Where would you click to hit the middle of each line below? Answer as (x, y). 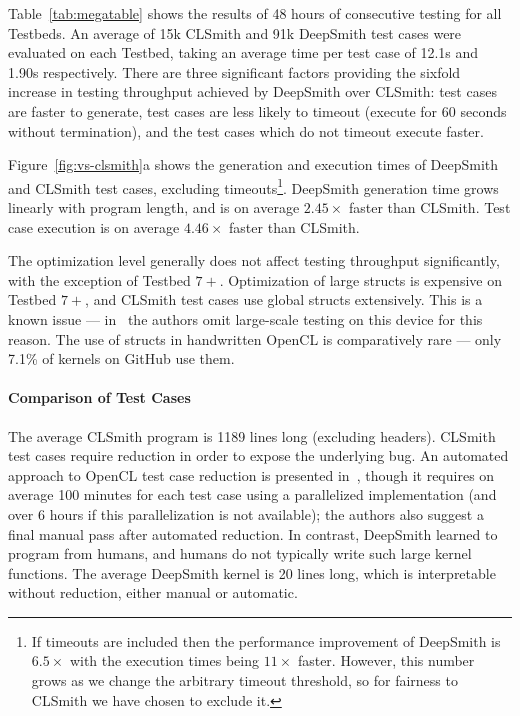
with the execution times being (164, 660)
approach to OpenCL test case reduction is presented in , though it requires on (251, 474)
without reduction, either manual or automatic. (153, 592)
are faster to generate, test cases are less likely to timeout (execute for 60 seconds (257, 110)
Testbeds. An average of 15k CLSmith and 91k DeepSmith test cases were (235, 32)
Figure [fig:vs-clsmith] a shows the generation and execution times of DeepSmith (253, 164)
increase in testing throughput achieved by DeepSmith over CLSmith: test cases (252, 91)
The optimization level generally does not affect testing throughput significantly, (254, 260)
